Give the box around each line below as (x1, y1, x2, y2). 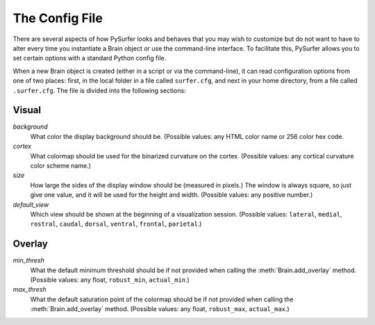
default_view (12, 200, 49, 208)
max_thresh (12, 285, 47, 294)
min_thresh (12, 256, 44, 265)
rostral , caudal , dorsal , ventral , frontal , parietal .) (30, 219, 202, 228)
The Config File (12, 10, 103, 26)
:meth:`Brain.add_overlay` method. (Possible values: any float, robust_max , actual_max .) (30, 305, 290, 313)
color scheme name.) (30, 161, 92, 169)
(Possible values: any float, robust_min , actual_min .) (30, 276, 190, 284)
